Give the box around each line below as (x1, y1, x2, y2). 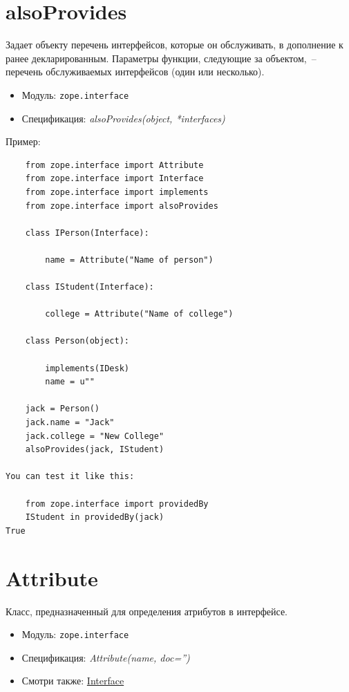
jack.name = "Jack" (25, 418, 115, 428)
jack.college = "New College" (25, 431, 164, 441)
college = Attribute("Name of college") (45, 309, 234, 319)
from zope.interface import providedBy (25, 498, 209, 509)
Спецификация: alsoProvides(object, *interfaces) (21, 111, 225, 125)
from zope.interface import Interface (25, 174, 204, 184)
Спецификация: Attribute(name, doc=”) (21, 650, 190, 664)
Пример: (6, 134, 41, 149)
